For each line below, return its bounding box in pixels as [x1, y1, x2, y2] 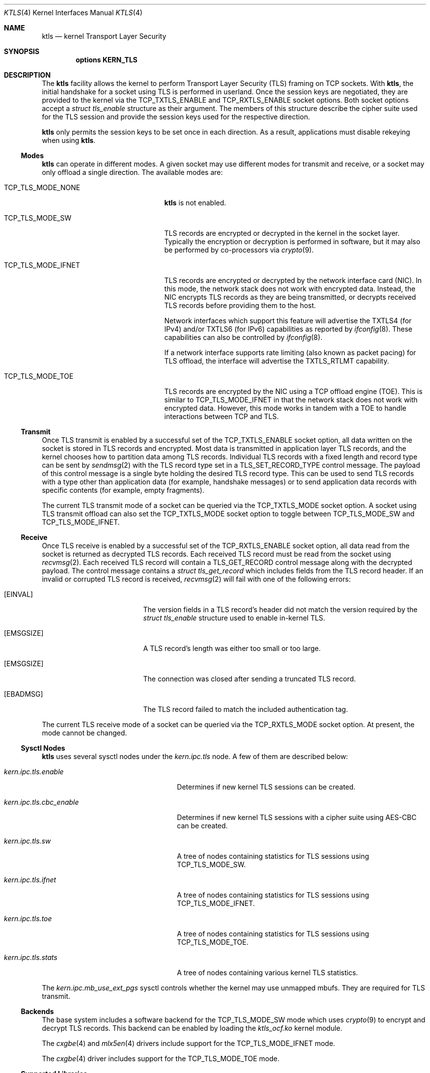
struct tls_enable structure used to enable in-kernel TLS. [143, 614, 325, 622]
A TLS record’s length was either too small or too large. [143, 644, 321, 652]
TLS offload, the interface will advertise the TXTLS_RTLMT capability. [164, 357, 389, 365]
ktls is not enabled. [164, 198, 226, 207]
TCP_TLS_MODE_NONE [4, 183, 81, 192]
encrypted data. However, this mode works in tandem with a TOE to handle [164, 404, 406, 412]
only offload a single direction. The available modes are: [42, 168, 223, 176]
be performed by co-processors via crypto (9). [164, 246, 314, 254]
